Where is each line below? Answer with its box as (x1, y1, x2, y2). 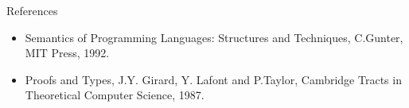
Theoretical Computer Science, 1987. (25, 87, 204, 103)
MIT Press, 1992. (25, 44, 110, 61)
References (6, 2, 58, 18)
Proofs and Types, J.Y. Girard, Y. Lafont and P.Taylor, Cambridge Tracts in (25, 71, 402, 87)
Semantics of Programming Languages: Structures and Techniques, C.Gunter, (25, 29, 403, 45)
